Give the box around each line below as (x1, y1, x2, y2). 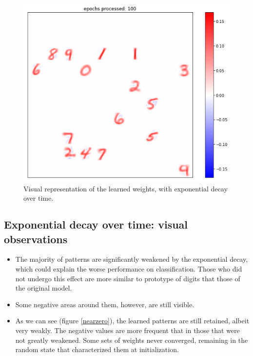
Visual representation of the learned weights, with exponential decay (23, 183, 228, 193)
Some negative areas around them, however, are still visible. (15, 299, 195, 309)
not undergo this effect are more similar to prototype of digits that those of (15, 273, 240, 283)
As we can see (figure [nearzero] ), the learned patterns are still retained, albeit (15, 315, 250, 326)
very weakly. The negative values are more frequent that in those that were (15, 325, 240, 335)
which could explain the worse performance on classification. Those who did (15, 264, 242, 274)
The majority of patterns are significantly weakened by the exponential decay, (15, 254, 248, 264)
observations (4, 231, 68, 246)
